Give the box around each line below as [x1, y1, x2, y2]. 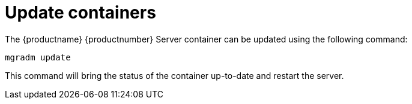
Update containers [5, 2, 156, 23]
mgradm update [5, 52, 71, 62]
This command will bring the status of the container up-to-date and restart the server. [5, 70, 344, 81]
